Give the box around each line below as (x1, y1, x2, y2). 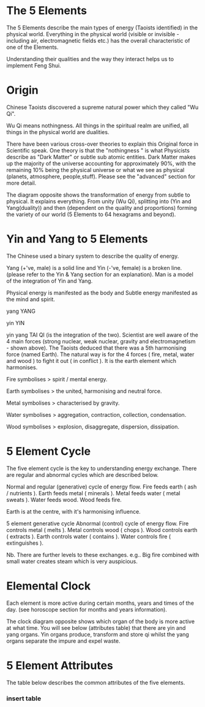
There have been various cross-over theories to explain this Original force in (6, 140, 199, 148)
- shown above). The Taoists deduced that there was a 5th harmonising (6, 344, 187, 351)
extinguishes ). (6, 539, 44, 547)
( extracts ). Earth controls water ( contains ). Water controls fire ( (6, 533, 171, 540)
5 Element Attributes (6, 659, 113, 672)
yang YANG (6, 307, 35, 315)
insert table (6, 694, 42, 703)
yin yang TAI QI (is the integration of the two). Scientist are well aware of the (6, 331, 199, 339)
